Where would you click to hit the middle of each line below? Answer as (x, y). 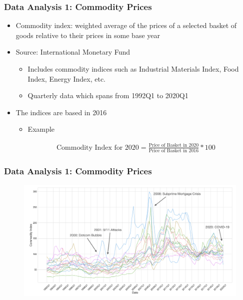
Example (41, 129)
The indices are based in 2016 (61, 112)
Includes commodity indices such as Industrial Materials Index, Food (133, 69)
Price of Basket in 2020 (174, 145)
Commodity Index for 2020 (97, 147)
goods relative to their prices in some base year (88, 35)
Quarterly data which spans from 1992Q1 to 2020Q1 (108, 95)
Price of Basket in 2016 (174, 151)
